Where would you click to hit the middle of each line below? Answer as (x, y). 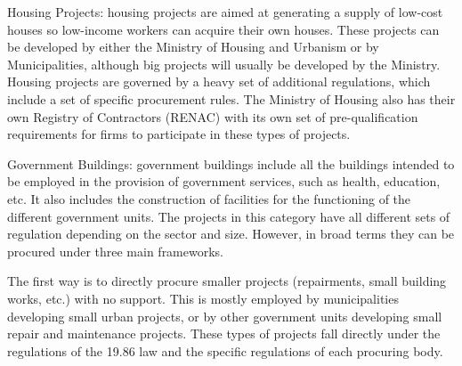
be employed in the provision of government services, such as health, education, (224, 181)
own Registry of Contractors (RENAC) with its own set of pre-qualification (213, 116)
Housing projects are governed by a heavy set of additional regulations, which (219, 81)
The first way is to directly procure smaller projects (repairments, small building (227, 281)
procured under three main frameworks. (115, 251)
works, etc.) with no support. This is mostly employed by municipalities (203, 298)
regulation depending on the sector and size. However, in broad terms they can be (231, 234)
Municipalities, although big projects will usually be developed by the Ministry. (224, 64)
